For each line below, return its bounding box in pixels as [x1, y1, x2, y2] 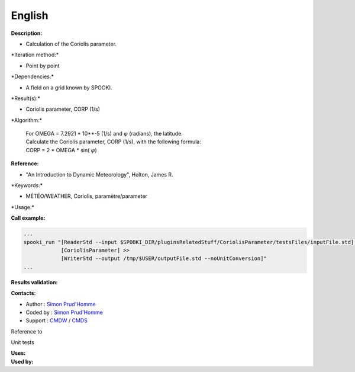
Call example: [11, 214, 46, 222]
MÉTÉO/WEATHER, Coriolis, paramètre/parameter [25, 193, 148, 200]
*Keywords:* [11, 182, 43, 189]
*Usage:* [11, 203, 35, 210]
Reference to [11, 328, 43, 335]
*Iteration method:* [11, 51, 59, 59]
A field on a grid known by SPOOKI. [25, 84, 112, 91]
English [11, 9, 49, 22]
